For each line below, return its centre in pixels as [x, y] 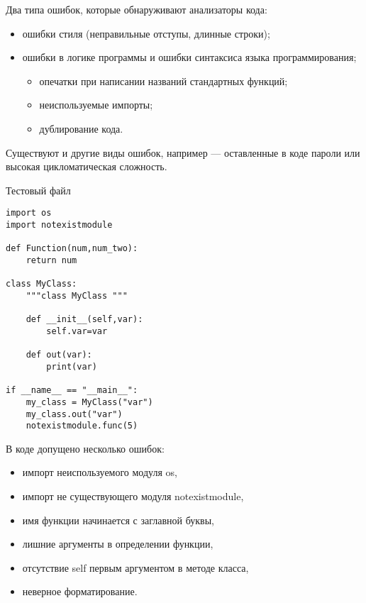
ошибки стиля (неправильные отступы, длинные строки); [146, 33]
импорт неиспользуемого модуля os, [100, 472]
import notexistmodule [59, 225]
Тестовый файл [38, 190]
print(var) [72, 366]
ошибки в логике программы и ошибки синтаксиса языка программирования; [189, 57]
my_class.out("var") [74, 414]
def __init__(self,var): [84, 320]
